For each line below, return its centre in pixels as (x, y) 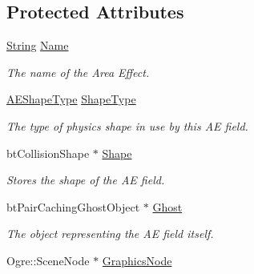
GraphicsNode (137, 260)
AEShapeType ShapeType (71, 99)
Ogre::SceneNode (48, 260)
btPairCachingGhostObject (73, 206)
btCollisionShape (48, 153)
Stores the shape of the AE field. (86, 180)
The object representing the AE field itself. (110, 234)
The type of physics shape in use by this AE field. (127, 125)
